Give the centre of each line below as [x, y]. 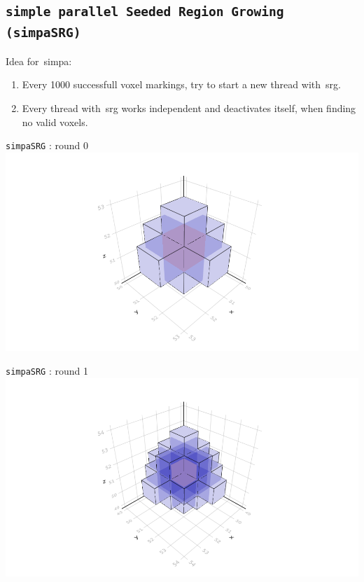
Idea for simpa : [39, 61]
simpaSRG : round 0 [47, 145]
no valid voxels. [55, 122]
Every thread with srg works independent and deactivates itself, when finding [189, 108]
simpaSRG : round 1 [47, 370]
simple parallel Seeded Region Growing [145, 12]
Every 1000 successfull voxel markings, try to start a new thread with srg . [181, 84]
